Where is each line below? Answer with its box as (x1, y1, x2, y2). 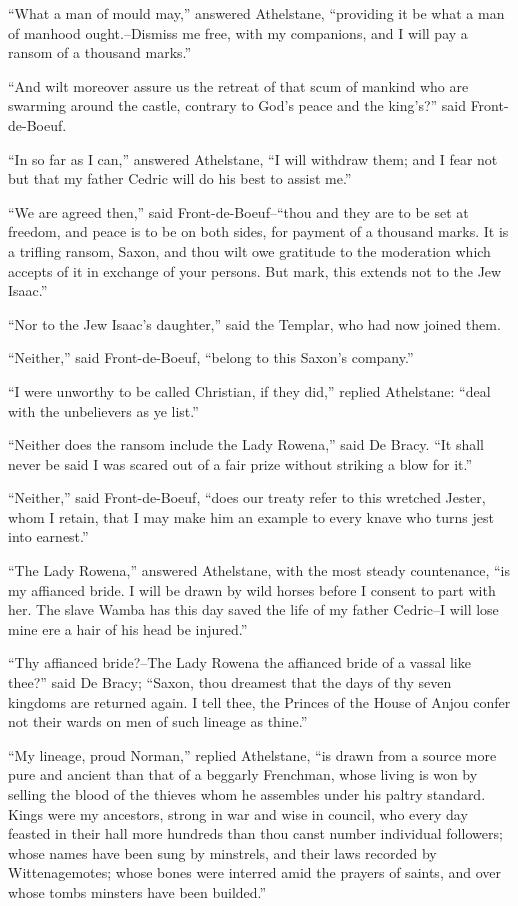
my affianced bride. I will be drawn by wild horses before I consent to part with (8, 579, 496, 600)
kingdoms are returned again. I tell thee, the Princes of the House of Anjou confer (8, 691, 511, 712)
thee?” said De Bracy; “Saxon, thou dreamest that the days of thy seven (8, 672, 452, 693)
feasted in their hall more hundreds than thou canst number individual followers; (8, 823, 503, 844)
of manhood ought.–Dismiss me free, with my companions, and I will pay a (8, 22, 468, 43)
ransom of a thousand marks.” (8, 42, 192, 63)
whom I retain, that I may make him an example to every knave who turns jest (8, 506, 494, 527)
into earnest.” (8, 526, 89, 547)
